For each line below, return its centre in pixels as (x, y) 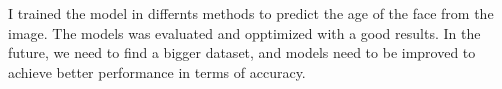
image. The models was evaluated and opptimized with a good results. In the (244, 32)
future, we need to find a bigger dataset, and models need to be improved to (242, 52)
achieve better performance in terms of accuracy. (157, 71)
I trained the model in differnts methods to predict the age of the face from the (251, 13)
